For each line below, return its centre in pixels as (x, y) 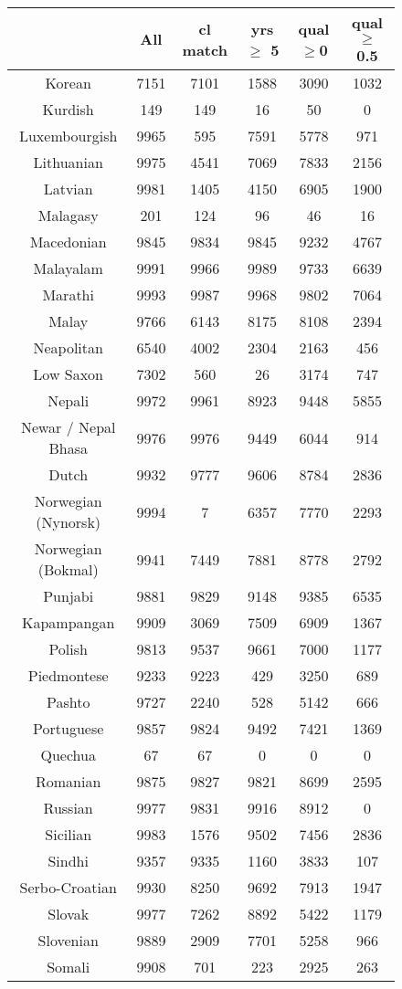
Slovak (69, 914)
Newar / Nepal (68, 427)
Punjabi (69, 596)
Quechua (68, 755)
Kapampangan (69, 622)
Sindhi (68, 861)
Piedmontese (68, 675)
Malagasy (68, 215)
